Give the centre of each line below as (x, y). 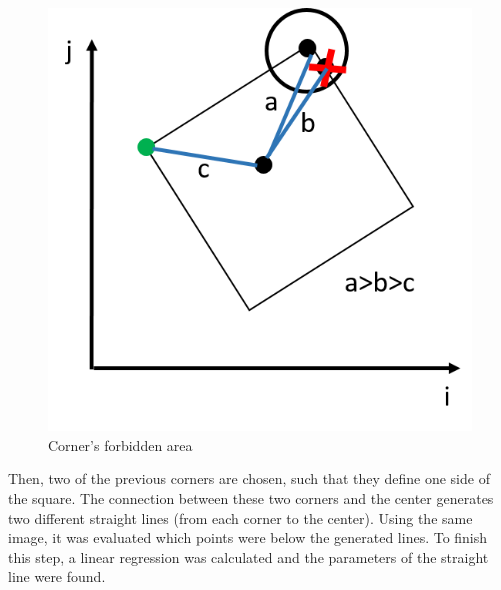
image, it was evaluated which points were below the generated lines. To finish (248, 537)
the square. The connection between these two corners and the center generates (251, 498)
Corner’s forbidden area (120, 444)
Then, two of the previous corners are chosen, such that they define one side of (249, 478)
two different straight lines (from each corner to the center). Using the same (240, 517)
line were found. (57, 576)
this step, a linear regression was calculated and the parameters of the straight (248, 556)
